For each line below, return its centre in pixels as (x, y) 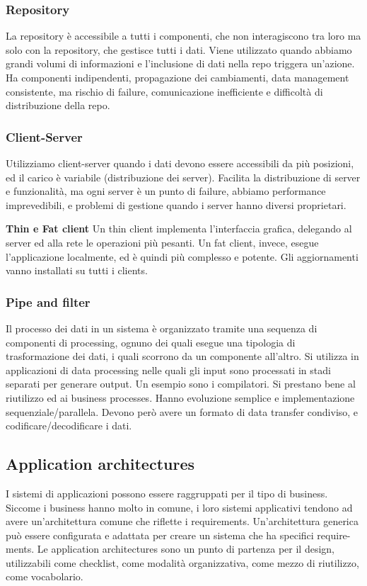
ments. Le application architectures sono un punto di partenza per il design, (170, 549)
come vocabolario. (45, 576)
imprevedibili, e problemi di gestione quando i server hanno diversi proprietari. (176, 204)
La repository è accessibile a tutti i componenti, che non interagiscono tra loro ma (183, 36)
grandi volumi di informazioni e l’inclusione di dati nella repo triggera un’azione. (180, 63)
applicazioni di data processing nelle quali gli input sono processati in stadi (168, 370)
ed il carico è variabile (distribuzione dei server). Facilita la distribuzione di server (183, 177)
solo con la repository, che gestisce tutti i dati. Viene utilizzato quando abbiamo (179, 49)
